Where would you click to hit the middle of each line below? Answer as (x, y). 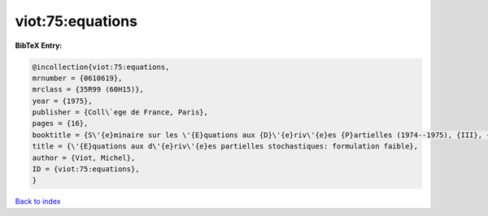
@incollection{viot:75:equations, (101, 67)
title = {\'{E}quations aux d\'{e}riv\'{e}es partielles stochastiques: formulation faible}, (225, 147)
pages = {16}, (60, 123)
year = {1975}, (62, 101)
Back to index (38, 201)
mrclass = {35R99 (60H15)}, (88, 90)
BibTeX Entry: (39, 45)
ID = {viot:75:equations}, (86, 169)
